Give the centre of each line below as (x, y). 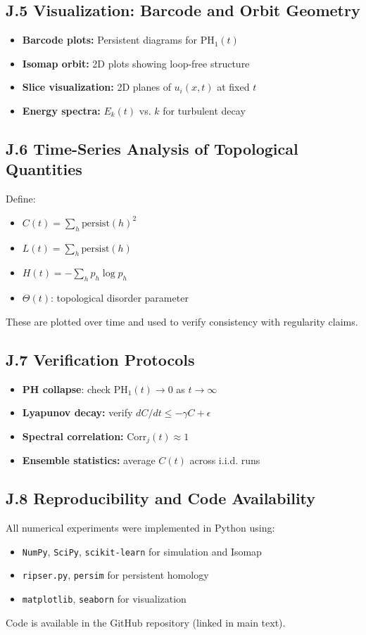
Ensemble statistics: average (89, 460)
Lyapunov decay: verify (77, 412)
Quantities (44, 169)
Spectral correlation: (73, 436)
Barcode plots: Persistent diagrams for (109, 40)
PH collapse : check (67, 389)
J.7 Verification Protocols (100, 359)
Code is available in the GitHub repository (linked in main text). (146, 622)
